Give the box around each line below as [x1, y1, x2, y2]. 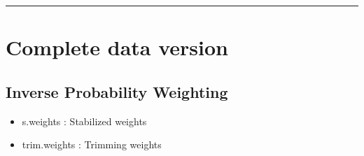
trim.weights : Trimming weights [22, 137, 162, 152]
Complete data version [6, 33, 228, 62]
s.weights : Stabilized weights [22, 113, 147, 128]
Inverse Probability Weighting [6, 80, 228, 102]
